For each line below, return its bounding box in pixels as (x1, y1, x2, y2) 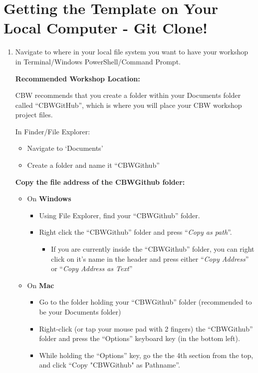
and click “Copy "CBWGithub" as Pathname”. (39, 360, 180, 370)
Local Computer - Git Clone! (3, 17, 208, 38)
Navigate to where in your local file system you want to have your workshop (15, 46, 249, 57)
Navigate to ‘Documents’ (27, 143, 103, 153)
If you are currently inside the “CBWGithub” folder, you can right (51, 244, 255, 254)
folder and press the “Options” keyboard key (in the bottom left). (39, 333, 240, 344)
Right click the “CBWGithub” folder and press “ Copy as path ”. (39, 227, 232, 237)
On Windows (27, 193, 71, 204)
